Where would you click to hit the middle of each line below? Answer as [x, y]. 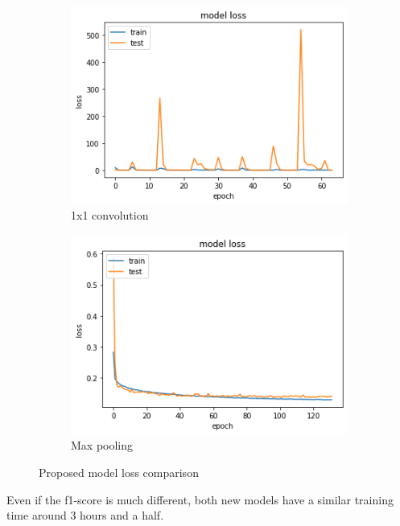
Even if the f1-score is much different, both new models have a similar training [200, 499]
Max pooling [102, 445]
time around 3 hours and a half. [85, 515]
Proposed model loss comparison [119, 472]
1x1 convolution [110, 215]
